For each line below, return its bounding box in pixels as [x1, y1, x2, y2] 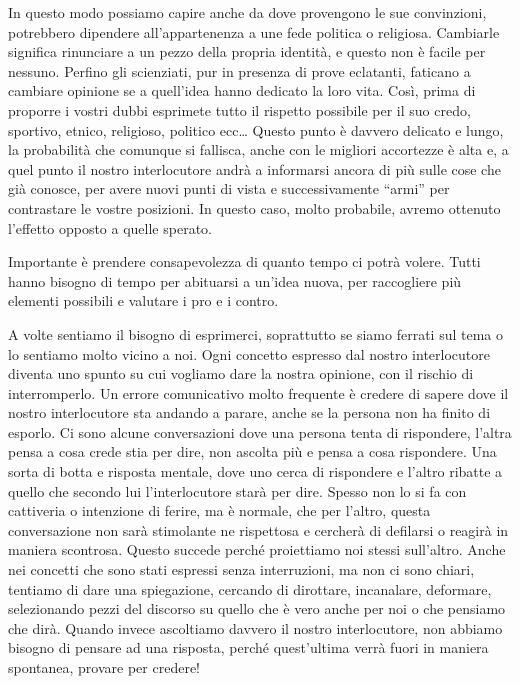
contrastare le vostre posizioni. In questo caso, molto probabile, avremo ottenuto [8, 197, 501, 218]
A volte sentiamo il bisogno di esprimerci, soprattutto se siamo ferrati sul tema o [8, 323, 503, 344]
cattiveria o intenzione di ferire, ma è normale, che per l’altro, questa [8, 500, 431, 521]
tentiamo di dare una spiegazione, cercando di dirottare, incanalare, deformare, [8, 578, 492, 599]
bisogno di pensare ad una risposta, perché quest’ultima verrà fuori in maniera [8, 637, 489, 658]
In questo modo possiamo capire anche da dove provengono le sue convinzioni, [8, 2, 487, 22]
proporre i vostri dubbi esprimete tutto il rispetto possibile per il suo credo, [8, 99, 471, 120]
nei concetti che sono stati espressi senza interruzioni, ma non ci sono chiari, [8, 559, 475, 580]
